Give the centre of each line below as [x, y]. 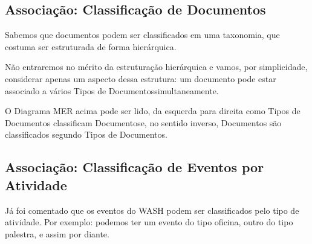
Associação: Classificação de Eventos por [135, 167]
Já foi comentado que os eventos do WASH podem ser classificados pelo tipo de [152, 210]
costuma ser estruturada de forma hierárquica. [91, 46]
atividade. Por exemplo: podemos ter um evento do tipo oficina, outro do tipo [149, 222]
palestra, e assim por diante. [57, 233]
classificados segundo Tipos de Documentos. [86, 134]
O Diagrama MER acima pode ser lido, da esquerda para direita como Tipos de [153, 111]
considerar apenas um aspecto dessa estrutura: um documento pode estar [141, 78]
